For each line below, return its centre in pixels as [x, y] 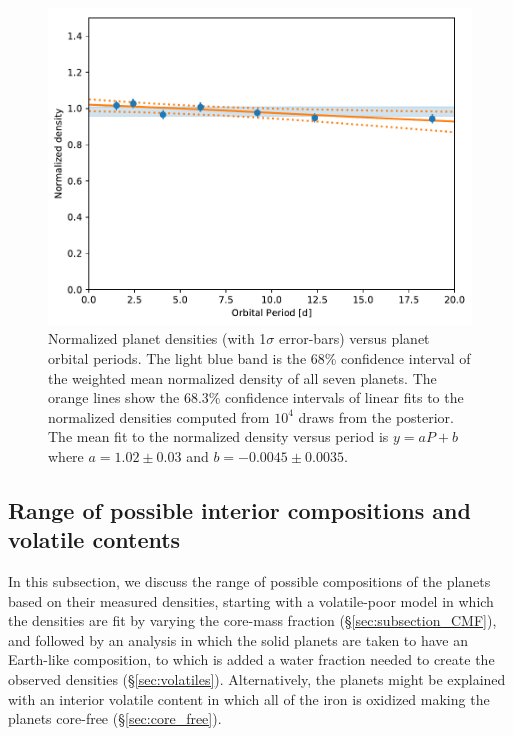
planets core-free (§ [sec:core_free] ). [115, 718]
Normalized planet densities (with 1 [157, 338]
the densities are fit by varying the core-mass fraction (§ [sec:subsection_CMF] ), [252, 620]
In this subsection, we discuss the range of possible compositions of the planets [249, 581]
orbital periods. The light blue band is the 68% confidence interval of [259, 357]
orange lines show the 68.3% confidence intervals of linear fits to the [256, 397]
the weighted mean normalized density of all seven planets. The [242, 377]
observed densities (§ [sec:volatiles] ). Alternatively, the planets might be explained [257, 679]
